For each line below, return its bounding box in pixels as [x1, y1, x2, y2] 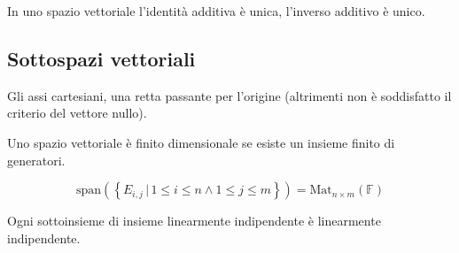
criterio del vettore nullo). [7, 103, 147, 122]
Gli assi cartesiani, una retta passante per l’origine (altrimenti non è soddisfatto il [7, 86, 452, 104]
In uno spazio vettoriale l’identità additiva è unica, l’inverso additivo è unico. [7, 2, 425, 19]
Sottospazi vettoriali [7, 44, 196, 72]
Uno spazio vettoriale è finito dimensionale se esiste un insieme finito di [7, 133, 395, 151]
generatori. [7, 150, 66, 169]
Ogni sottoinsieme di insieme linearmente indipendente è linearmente [7, 211, 381, 230]
